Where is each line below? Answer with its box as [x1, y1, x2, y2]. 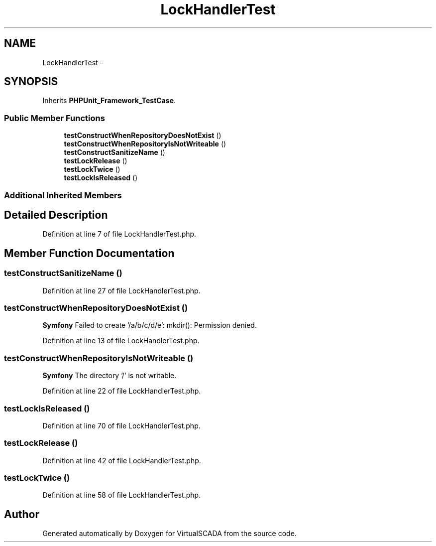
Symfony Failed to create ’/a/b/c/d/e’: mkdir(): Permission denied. [42, 321, 257, 330]
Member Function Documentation [4, 247, 175, 260]
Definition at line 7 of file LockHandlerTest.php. [42, 230, 197, 239]
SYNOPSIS [4, 75, 58, 88]
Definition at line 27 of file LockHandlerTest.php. [42, 286, 201, 295]
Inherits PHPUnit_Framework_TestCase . [42, 96, 176, 105]
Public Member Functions [4, 113, 105, 123]
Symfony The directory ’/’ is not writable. [42, 371, 177, 380]
